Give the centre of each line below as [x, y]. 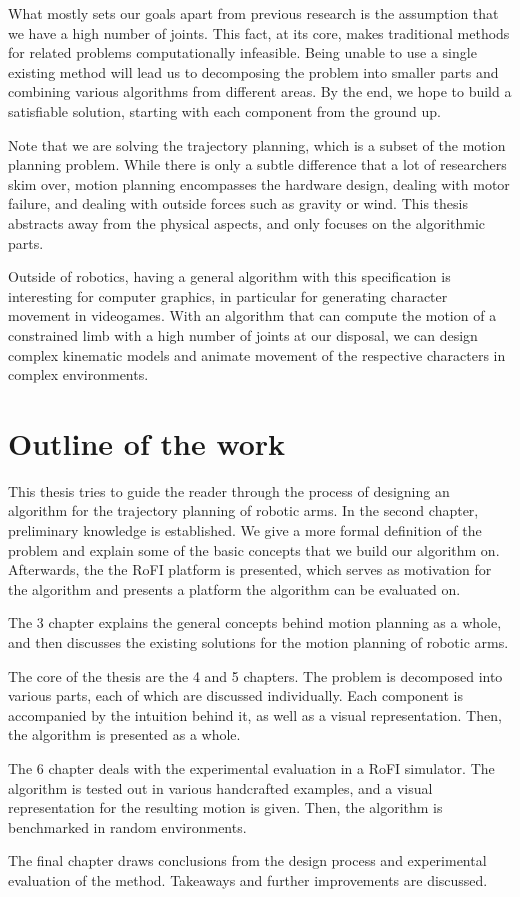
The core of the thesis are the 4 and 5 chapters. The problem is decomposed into [255, 675]
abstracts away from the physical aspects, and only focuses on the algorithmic [247, 222]
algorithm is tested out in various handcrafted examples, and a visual [220, 787]
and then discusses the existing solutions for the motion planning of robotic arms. [258, 641]
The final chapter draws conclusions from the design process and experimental [247, 860]
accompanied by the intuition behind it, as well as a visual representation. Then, [255, 714]
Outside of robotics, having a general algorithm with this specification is [229, 276]
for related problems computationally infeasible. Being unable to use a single [242, 52]
